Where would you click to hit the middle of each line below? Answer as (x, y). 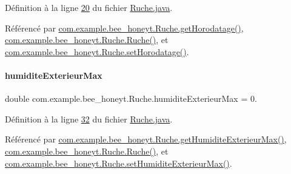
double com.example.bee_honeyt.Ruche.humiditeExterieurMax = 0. (131, 99)
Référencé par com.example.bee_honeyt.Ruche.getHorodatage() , (124, 28)
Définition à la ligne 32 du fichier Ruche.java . (89, 119)
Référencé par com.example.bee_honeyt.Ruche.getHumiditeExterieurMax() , (146, 139)
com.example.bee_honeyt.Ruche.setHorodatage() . (97, 51)
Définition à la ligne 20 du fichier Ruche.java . (89, 7)
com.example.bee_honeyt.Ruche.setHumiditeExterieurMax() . (119, 163)
